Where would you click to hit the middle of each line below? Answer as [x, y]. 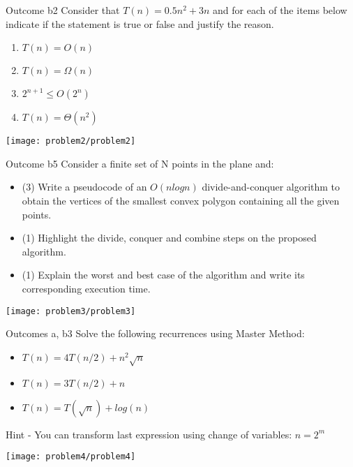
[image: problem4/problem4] [71, 457]
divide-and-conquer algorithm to [271, 187]
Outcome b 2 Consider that [63, 10]
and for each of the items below [280, 10]
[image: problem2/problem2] [71, 141]
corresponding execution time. [86, 288]
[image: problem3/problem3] [71, 311]
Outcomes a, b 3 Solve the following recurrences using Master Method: [155, 333]
